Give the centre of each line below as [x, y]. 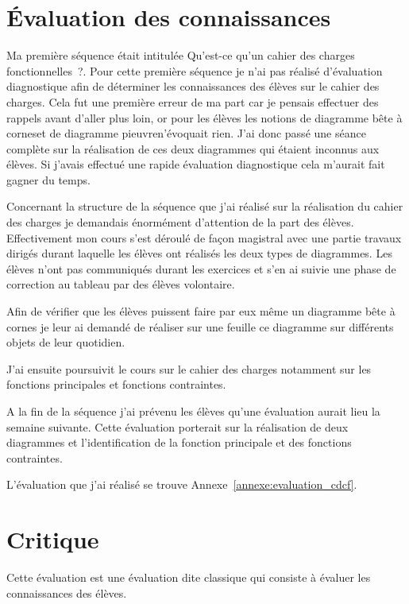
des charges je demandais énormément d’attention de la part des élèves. [180, 222]
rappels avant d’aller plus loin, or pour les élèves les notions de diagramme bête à [204, 117]
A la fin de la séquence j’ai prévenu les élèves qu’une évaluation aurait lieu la [193, 411]
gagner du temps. [48, 179]
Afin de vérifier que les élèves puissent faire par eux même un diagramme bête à [201, 311]
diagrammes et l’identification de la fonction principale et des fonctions [179, 442]
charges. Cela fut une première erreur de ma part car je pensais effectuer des [193, 101]
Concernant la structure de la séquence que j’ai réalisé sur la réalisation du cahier [205, 206]
